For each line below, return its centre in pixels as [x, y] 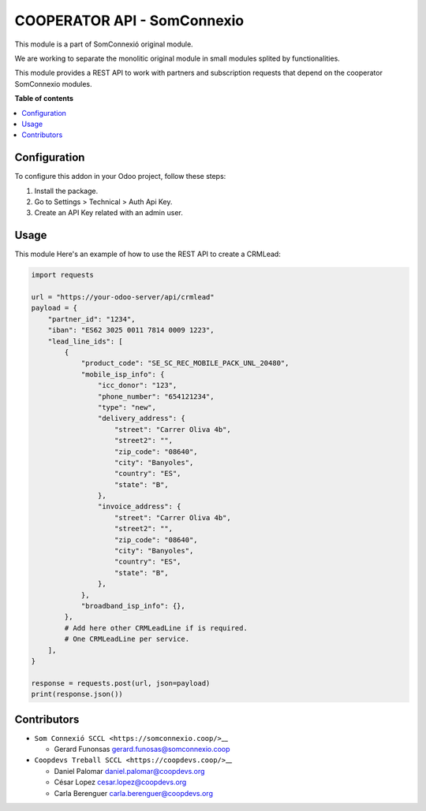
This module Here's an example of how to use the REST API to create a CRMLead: [148, 254]
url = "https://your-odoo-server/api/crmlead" [123, 297]
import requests [63, 275]
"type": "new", [127, 407]
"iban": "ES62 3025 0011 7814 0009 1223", [131, 330]
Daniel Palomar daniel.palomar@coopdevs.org [129, 771]
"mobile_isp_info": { [123, 374]
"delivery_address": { [141, 419]
